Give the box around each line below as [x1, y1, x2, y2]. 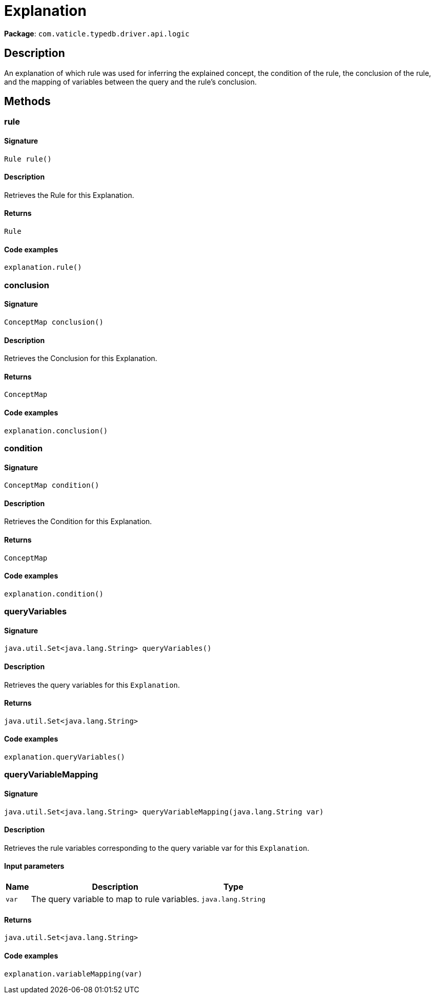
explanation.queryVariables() [4, 753, 126, 762]
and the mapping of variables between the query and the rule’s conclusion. [4, 77, 257, 86]
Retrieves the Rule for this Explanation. [4, 190, 134, 199]
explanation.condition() [4, 589, 103, 598]
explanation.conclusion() [4, 426, 108, 435]
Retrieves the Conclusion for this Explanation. [4, 354, 157, 363]
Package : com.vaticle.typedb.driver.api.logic [4, 29, 190, 38]
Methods [4, 95, 51, 108]
